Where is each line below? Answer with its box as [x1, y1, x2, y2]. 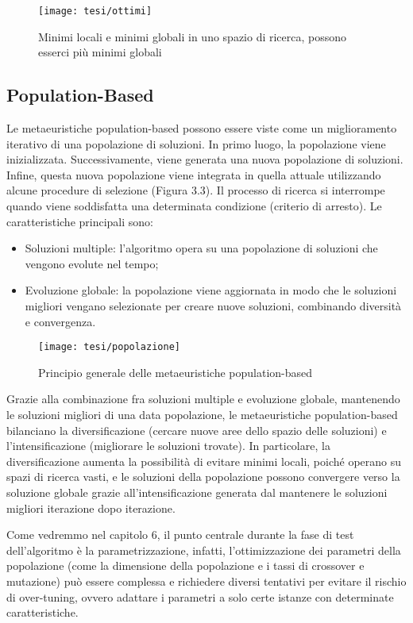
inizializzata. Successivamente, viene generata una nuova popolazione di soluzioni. [6, 151, 403, 167]
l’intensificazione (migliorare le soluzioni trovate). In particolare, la [6, 437, 330, 454]
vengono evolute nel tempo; [25, 255, 159, 271]
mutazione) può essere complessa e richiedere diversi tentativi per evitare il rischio [6, 572, 407, 589]
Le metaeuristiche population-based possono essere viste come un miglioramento [6, 120, 397, 137]
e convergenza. [25, 313, 96, 329]
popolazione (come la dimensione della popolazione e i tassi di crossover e [6, 557, 365, 574]
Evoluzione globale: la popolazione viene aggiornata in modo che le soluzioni [25, 282, 397, 298]
